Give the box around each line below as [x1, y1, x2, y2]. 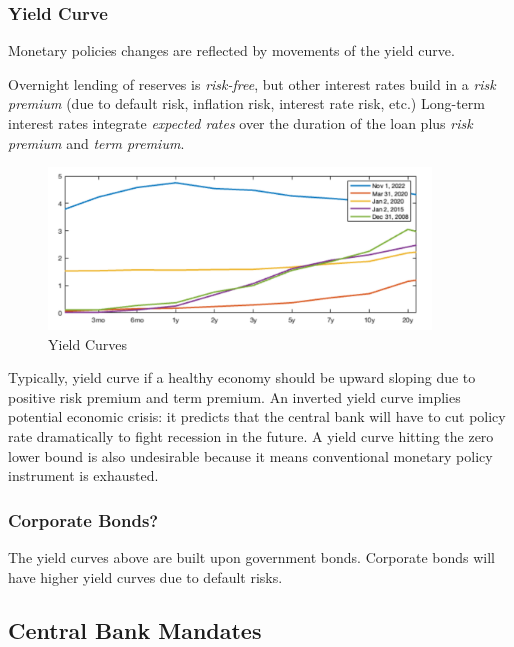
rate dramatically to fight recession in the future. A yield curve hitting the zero [8, 425, 494, 446]
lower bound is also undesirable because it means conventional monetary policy [8, 445, 493, 466]
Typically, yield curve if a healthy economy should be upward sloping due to [8, 367, 476, 388]
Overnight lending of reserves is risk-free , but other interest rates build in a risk [8, 73, 496, 94]
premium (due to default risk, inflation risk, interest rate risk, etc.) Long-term [8, 93, 485, 114]
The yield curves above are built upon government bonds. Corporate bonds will [8, 546, 495, 567]
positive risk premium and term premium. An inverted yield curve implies [8, 386, 461, 407]
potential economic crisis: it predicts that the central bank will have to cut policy [8, 406, 506, 427]
